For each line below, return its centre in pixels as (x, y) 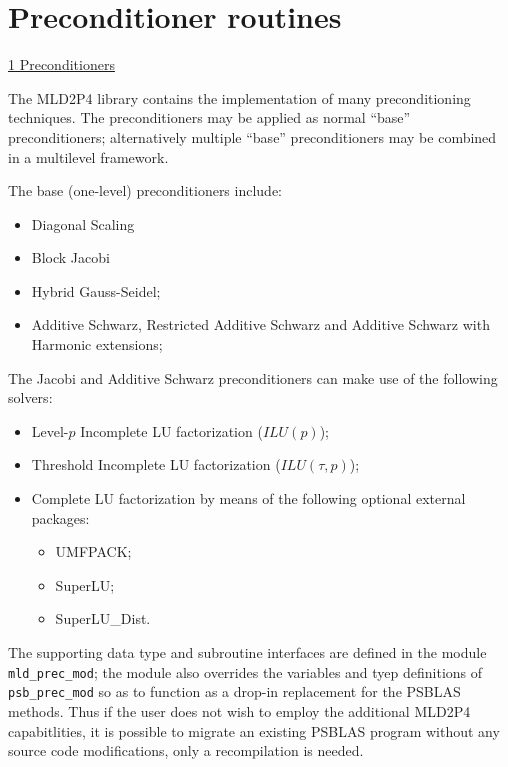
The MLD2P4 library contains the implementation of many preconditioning (239, 97)
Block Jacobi (70, 257)
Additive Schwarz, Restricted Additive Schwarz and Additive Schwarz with (260, 324)
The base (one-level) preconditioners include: (145, 190)
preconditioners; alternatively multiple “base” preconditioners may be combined (252, 136)
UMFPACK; (93, 551)
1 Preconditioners (61, 64)
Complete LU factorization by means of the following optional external (248, 498)
